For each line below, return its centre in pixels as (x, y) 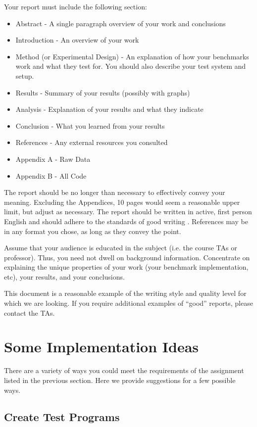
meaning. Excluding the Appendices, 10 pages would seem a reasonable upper (122, 202)
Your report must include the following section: (76, 6)
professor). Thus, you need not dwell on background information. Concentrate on (127, 257)
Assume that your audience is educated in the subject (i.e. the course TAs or (121, 248)
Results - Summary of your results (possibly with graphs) (103, 92)
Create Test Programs (62, 416)
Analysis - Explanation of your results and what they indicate (109, 109)
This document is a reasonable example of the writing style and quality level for (125, 293)
